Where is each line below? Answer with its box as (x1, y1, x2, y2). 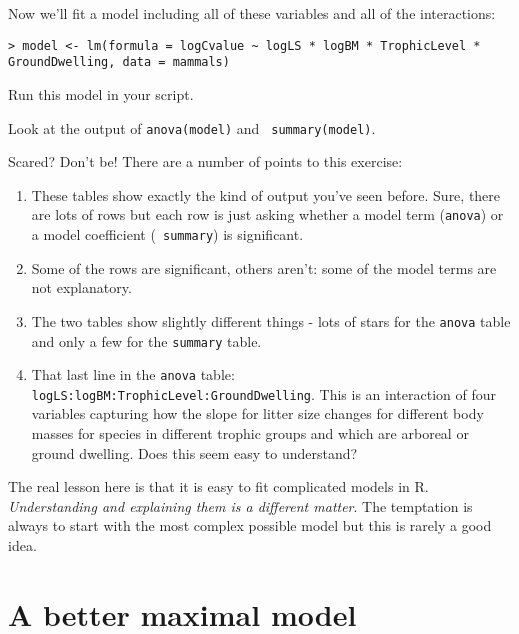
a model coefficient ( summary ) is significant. (31, 224, 304, 244)
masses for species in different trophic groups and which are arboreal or (31, 423, 469, 444)
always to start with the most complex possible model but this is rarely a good (8, 515, 492, 536)
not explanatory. (31, 277, 132, 298)
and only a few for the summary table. (31, 330, 262, 351)
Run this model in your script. (8, 83, 194, 104)
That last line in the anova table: (31, 364, 235, 385)
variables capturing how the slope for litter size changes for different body (31, 403, 484, 424)
